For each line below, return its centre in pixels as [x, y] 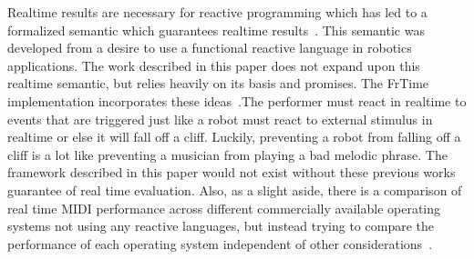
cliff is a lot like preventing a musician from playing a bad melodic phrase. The [227, 154]
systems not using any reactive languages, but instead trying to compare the [221, 226]
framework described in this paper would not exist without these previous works [232, 172]
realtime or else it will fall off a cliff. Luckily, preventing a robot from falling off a [234, 137]
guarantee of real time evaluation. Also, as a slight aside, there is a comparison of [235, 189]
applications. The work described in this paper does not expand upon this [214, 65]
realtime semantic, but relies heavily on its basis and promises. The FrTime [218, 83]
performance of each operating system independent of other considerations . [220, 243]
